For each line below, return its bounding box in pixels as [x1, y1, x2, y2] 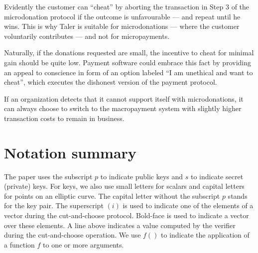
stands [228, 190, 248, 201]
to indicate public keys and [100, 171, 183, 181]
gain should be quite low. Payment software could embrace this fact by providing [4, 57, 251, 67]
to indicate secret [190, 171, 244, 181]
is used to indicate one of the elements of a [123, 200, 254, 211]
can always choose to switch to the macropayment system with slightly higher [4, 103, 242, 114]
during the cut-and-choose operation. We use [4, 230, 141, 240]
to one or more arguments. [43, 239, 124, 250]
